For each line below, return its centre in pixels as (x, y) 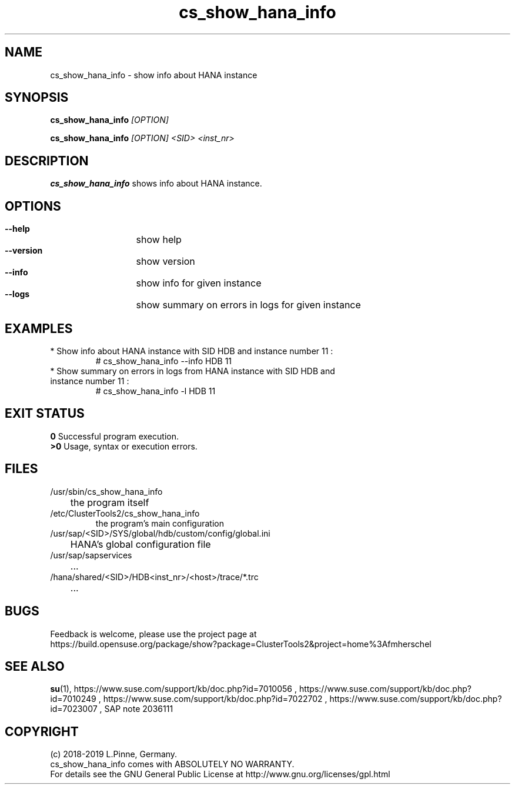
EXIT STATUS (45, 414)
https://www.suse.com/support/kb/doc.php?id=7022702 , (215, 699)
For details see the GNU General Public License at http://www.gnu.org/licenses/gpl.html (220, 774)
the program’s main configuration (160, 523)
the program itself (110, 502)
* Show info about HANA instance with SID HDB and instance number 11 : (192, 351)
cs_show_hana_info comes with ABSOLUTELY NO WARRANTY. (172, 764)
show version (165, 262)
